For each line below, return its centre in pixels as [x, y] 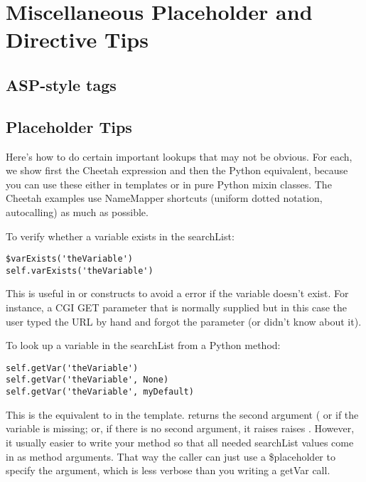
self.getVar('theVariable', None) [87, 380]
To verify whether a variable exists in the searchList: [120, 236]
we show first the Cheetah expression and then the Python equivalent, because [177, 170]
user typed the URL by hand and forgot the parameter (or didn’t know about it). [184, 321]
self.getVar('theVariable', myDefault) [100, 392]
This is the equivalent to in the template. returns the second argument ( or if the [182, 414]
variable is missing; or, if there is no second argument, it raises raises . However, [180, 428]
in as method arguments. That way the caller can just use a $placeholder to [171, 456]
